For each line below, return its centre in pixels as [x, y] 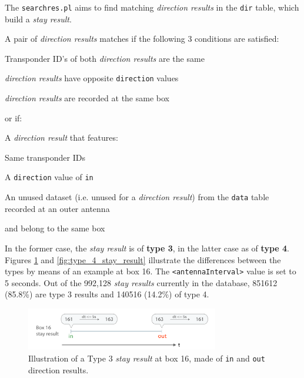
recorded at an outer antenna [57, 208]
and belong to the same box [55, 228]
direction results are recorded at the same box [87, 98]
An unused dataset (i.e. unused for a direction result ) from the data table [137, 197]
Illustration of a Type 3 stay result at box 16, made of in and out [147, 358]
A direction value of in [49, 177]
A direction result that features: [61, 137]
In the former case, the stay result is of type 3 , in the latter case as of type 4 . [147, 248]
